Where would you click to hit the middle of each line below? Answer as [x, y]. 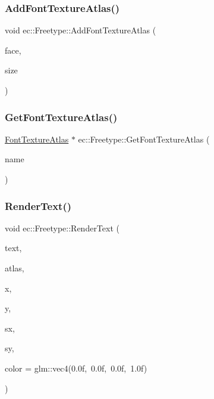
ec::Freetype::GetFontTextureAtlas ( [144, 139]
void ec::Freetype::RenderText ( [62, 228]
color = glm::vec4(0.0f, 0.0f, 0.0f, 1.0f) [76, 368]
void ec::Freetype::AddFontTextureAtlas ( [81, 30]
